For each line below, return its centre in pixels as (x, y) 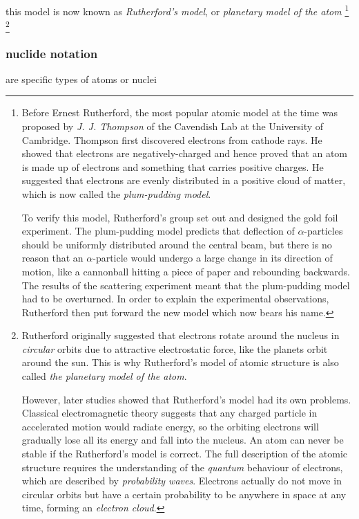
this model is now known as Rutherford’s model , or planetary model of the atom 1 (177, 10)
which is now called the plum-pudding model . (116, 193)
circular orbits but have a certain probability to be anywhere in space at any (184, 494)
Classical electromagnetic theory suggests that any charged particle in (169, 413)
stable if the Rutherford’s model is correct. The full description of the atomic (185, 454)
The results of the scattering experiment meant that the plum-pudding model (186, 285)
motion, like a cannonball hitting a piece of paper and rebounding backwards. (186, 271)
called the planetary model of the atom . (104, 376)
